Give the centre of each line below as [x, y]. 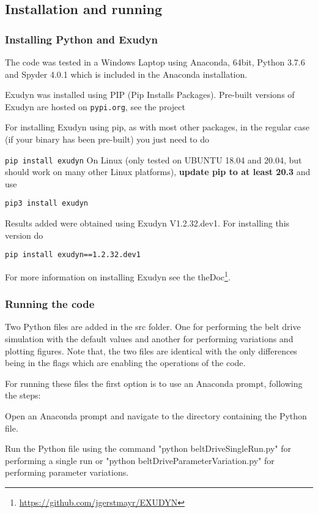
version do [24, 235]
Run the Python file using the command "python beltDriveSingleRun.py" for [148, 448]
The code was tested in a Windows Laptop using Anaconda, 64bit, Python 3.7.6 [155, 62]
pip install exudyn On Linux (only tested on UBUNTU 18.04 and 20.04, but [153, 159]
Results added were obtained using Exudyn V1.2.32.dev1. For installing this [147, 223]
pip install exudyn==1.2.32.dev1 [73, 255]
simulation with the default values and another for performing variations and [149, 339]
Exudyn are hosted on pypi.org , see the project [95, 106]
